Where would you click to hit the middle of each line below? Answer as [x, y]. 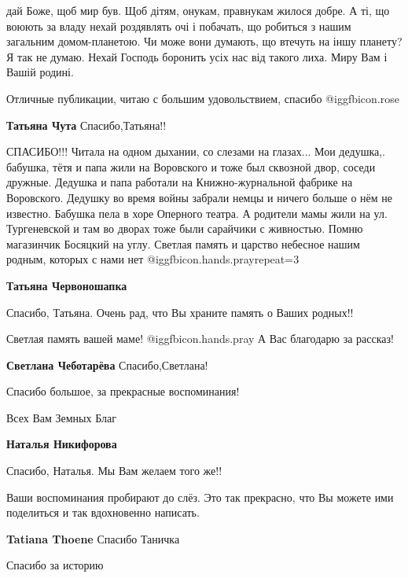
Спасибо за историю [55, 565]
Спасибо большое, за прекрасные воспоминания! [123, 391]
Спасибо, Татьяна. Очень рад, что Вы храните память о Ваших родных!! [180, 312]
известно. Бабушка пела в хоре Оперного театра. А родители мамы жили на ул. [197, 213]
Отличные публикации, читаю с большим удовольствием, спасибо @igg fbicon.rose [203, 98]
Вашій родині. [40, 72]
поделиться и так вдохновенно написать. [103, 512]
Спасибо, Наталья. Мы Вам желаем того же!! [114, 471]
